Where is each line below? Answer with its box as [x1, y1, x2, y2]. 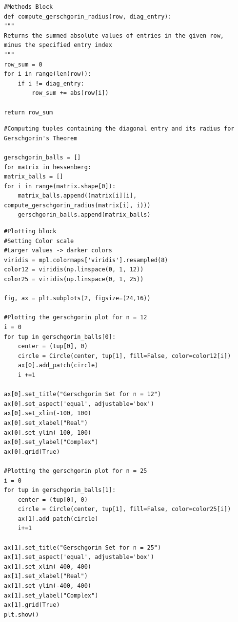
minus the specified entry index [4, 42, 112, 49]
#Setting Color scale [4, 237, 74, 244]
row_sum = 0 [4, 61, 42, 68]
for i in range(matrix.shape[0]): [4, 182, 116, 190]
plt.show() [4, 611, 39, 618]
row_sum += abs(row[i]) [32, 89, 109, 97]
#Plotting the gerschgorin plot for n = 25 [4, 467, 147, 474]
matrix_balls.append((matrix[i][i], [18, 192, 137, 200]
